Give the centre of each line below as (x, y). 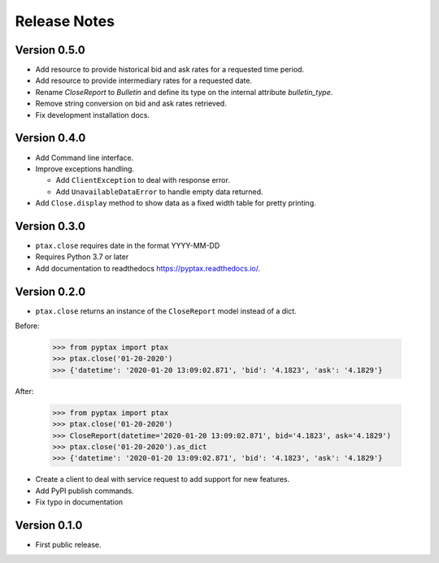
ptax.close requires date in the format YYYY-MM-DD (128, 245)
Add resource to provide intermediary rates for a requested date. (143, 80)
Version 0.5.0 (50, 50)
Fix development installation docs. (93, 115)
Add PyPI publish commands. (85, 491)
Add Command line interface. (85, 158)
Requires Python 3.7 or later (82, 257)
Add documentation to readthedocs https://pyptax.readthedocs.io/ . (148, 268)
